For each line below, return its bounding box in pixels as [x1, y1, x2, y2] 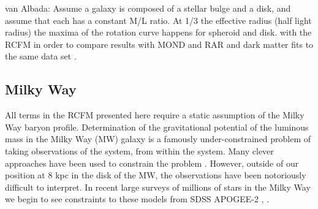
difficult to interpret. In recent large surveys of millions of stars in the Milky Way [5, 180, 311, 193]
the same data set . [5, 50, 77, 63]
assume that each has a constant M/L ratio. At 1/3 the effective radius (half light [5, 13, 312, 26]
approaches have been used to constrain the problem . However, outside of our [5, 156, 299, 169]
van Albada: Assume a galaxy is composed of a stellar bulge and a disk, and [5, 2, 291, 14]
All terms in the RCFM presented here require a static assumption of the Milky [5, 108, 305, 121]
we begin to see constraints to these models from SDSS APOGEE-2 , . [5, 192, 270, 205]
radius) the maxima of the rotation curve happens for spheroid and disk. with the [5, 26, 312, 39]
